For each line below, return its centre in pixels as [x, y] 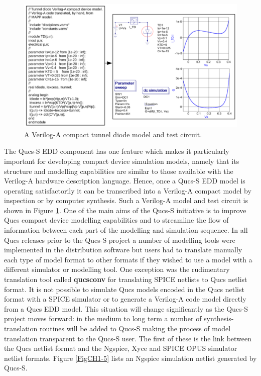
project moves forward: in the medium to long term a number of [103, 318]
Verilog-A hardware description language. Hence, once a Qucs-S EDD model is [125, 181]
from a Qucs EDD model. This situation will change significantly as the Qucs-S [126, 308]
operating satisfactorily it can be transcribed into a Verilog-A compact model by [128, 190]
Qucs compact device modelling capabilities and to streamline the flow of [116, 220]
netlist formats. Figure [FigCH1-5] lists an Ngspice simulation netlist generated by [130, 358]
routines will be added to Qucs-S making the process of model [135, 328]
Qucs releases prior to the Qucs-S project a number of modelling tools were [120, 240]
